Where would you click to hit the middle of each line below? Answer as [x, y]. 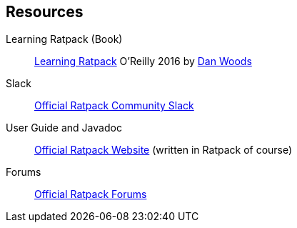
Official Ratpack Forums [91, 194]
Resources [45, 12]
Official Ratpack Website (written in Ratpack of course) [163, 150]
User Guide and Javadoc [64, 128]
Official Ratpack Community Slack [114, 106]
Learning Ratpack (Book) [64, 39]
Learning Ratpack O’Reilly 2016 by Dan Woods [143, 61]
